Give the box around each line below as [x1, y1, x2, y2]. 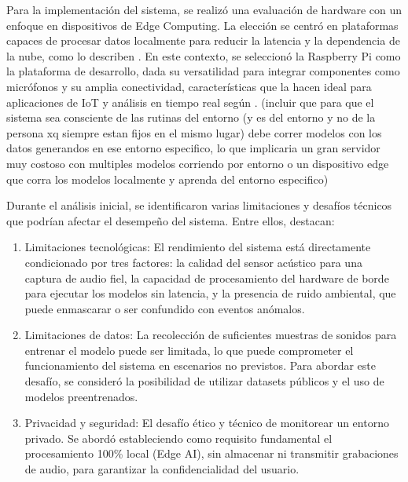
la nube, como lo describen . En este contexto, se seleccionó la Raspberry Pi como [6, 47, 401, 64]
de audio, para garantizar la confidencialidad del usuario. [24, 461, 300, 477]
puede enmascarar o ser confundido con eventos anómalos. [24, 300, 305, 316]
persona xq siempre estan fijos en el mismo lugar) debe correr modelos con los [6, 124, 382, 141]
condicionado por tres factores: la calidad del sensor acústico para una [24, 254, 362, 270]
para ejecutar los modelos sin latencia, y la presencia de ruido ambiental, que [24, 285, 396, 301]
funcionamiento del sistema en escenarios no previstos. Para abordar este [24, 357, 376, 374]
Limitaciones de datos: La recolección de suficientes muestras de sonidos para [24, 327, 397, 343]
